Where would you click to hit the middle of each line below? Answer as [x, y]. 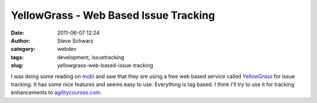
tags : [17, 57]
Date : [18, 33]
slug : [17, 66]
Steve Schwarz [75, 40]
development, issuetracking [91, 57]
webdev [67, 49]
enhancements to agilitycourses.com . [56, 92]
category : [23, 49]
